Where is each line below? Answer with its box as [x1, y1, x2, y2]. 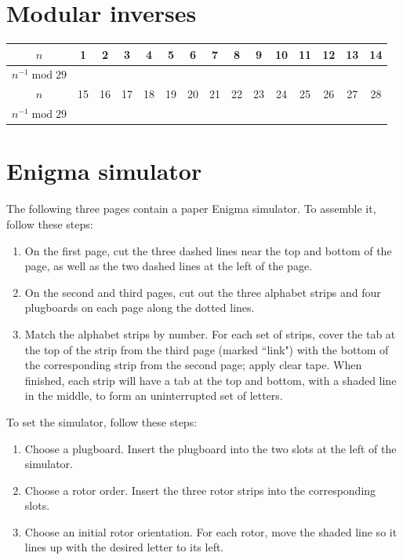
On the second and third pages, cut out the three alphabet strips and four [24, 284, 381, 300]
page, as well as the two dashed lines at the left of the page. [24, 258, 312, 274]
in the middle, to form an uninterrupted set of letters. [24, 387, 283, 404]
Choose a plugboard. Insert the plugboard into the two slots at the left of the [24, 440, 397, 456]
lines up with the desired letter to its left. [24, 539, 224, 555]
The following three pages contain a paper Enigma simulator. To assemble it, [6, 200, 376, 217]
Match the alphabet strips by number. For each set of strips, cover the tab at [24, 325, 396, 342]
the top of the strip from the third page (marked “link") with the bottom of [24, 341, 389, 357]
